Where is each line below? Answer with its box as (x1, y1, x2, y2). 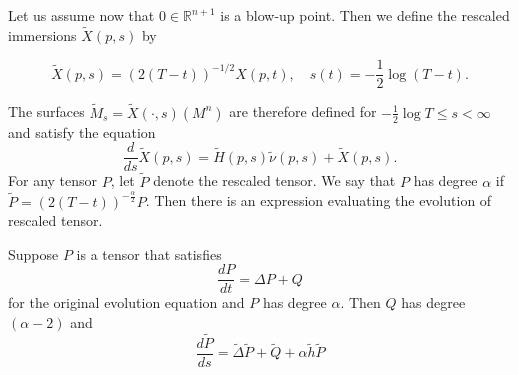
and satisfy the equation (8, 121, 156, 142)
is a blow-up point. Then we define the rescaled (220, 5, 510, 25)
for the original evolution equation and (8, 292, 245, 313)
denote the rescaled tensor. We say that (153, 170, 396, 191)
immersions (8, 24, 77, 45)
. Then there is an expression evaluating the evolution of (145, 190, 492, 211)
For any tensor (8, 170, 98, 191)
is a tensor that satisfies (76, 243, 222, 264)
